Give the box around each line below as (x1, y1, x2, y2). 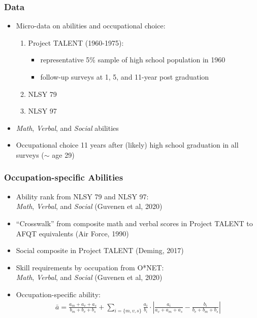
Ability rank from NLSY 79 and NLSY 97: (16, 191, 149, 201)
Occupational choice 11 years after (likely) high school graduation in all (16, 139, 239, 150)
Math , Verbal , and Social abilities (16, 122, 119, 133)
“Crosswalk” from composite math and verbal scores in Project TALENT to (16, 218, 253, 228)
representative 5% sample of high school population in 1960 (40, 54, 226, 65)
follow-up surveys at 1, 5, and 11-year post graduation (40, 72, 209, 82)
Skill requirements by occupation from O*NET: (16, 262, 164, 272)
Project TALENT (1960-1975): (28, 37, 124, 48)
